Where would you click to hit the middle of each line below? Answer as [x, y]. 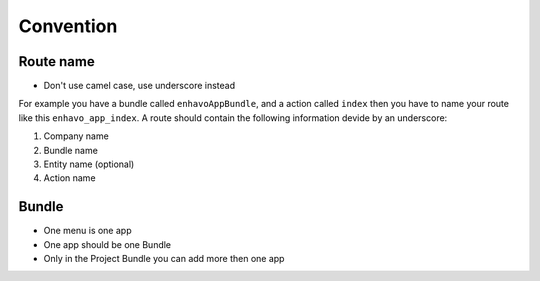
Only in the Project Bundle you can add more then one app [164, 259]
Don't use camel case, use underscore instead [139, 86]
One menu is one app [87, 231]
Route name [56, 61]
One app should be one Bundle [107, 244]
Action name [69, 178]
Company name [76, 136]
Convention [68, 26]
